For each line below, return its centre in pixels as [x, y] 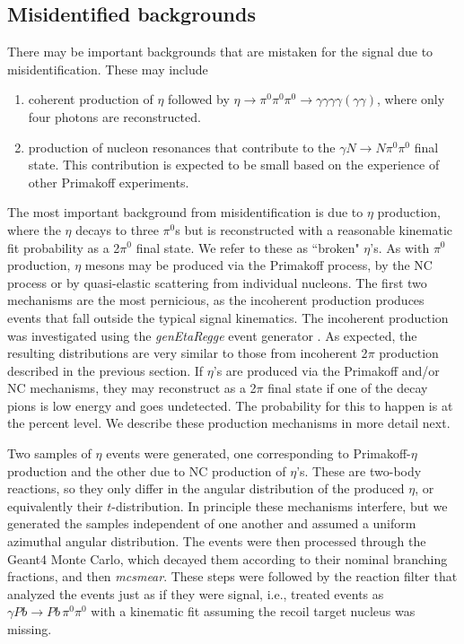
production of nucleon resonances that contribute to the [182, 147]
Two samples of [49, 453]
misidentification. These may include [108, 69]
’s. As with [400, 247]
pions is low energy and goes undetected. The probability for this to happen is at [230, 405]
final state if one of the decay [348, 388]
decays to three [117, 229]
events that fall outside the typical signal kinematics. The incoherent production [228, 317]
